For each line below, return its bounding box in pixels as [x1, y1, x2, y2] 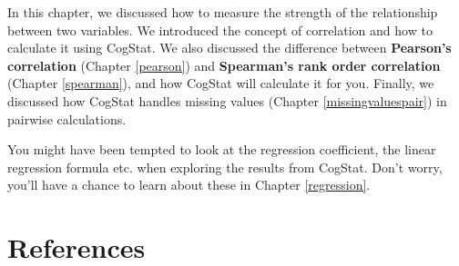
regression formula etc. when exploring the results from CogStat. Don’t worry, [7, 157, 443, 176]
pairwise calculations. [7, 109, 127, 128]
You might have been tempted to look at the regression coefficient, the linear [7, 140, 436, 159]
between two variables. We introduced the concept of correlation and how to [7, 20, 433, 39]
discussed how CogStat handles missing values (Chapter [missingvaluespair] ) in [7, 91, 447, 110]
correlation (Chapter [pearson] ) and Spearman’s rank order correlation [7, 55, 441, 74]
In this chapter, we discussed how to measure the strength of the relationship [7, 3, 438, 21]
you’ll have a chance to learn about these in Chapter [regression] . [7, 175, 371, 194]
